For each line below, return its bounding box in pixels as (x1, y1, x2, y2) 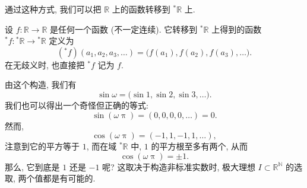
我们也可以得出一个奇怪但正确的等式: (5, 98, 148, 111)
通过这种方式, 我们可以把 (5, 3, 102, 15)
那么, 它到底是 (5, 160, 60, 173)
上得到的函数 (211, 23, 262, 35)
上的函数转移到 (112, 3, 170, 15)
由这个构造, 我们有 (5, 78, 77, 91)
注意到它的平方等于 (5, 140, 80, 152)
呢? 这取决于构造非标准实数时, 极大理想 (102, 160, 255, 173)
